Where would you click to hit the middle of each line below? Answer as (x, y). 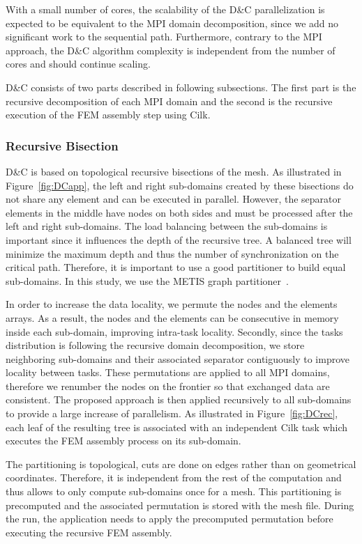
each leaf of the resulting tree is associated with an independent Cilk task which (177, 427)
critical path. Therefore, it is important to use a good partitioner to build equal (176, 267)
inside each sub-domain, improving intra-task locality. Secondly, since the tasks (174, 331)
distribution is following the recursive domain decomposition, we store (155, 345)
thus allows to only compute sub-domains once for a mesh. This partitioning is (174, 491)
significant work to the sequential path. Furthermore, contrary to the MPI (164, 37)
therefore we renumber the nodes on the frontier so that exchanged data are (168, 386)
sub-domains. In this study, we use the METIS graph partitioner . (147, 280)
